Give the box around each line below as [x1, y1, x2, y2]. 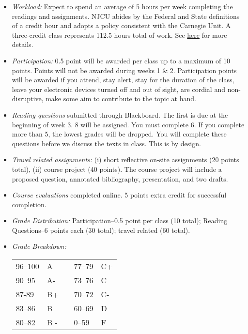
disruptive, [12, 93, 44, 104]
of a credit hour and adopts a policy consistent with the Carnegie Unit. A [12, 20, 231, 30]
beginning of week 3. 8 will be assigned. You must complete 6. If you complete [12, 119, 245, 129]
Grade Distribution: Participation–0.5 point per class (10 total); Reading [12, 215, 228, 226]
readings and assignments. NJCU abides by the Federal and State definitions [12, 11, 240, 21]
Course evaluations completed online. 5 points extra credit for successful [12, 190, 227, 200]
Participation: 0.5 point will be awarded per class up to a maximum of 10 [12, 55, 231, 65]
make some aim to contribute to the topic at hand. [46, 93, 196, 104]
